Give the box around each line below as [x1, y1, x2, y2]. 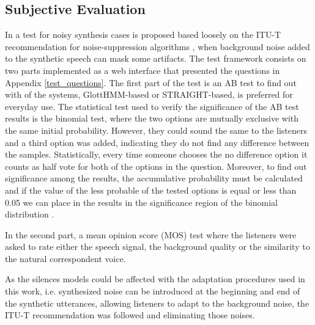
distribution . [5, 208, 54, 221]
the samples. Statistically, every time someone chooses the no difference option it [5, 148, 308, 161]
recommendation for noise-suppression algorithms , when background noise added [5, 40, 310, 53]
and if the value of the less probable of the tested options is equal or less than [5, 183, 297, 196]
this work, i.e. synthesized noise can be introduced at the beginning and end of [5, 285, 300, 298]
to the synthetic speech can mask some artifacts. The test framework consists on [5, 52, 306, 65]
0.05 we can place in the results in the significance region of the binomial [5, 195, 278, 208]
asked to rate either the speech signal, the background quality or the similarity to [5, 240, 310, 253]
